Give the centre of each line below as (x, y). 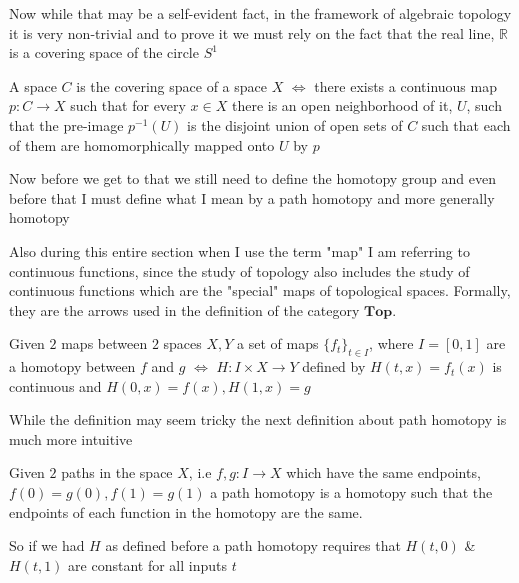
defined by (334, 366)
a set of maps (278, 343)
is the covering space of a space (172, 85)
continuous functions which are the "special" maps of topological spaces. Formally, (260, 290)
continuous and (55, 385)
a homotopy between (72, 366)
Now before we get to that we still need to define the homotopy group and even (253, 178)
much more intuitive (71, 438)
